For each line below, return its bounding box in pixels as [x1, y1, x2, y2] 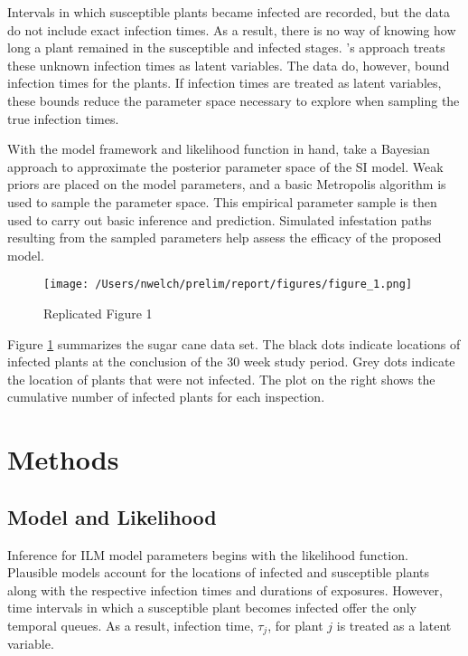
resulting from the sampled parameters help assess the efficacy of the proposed [7, 228, 442, 247]
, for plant [267, 615, 323, 634]
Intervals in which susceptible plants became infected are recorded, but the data [7, 3, 451, 21]
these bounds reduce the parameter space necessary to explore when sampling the [7, 90, 460, 109]
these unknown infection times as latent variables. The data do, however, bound [7, 55, 450, 74]
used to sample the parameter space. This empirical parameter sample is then [7, 192, 437, 211]
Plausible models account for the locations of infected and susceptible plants [7, 563, 429, 582]
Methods [7, 441, 119, 478]
